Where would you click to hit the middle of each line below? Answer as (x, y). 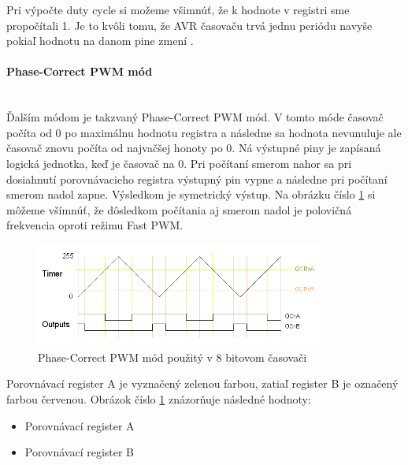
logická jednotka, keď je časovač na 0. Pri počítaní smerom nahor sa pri (179, 163)
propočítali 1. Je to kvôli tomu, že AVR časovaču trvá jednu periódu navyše (189, 25)
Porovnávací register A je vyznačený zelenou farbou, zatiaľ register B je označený (202, 383)
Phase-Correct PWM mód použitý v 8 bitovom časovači (172, 357)
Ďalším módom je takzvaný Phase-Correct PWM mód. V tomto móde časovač (195, 117)
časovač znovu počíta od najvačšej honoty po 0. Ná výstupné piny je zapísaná (194, 148)
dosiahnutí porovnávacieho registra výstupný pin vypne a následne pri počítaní (197, 179)
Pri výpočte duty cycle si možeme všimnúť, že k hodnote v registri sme (178, 9)
